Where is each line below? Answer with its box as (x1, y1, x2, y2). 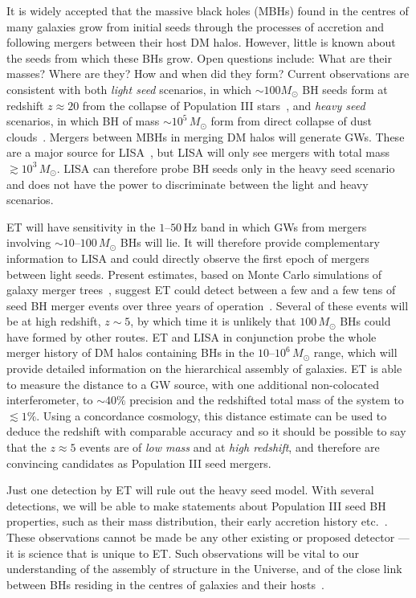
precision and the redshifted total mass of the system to (129, 391, 404, 408)
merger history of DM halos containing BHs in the (6, 344, 255, 361)
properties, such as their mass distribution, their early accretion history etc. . (6, 513, 388, 530)
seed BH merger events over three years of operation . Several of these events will (6, 297, 409, 313)
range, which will (313, 344, 398, 361)
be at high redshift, (6, 313, 101, 330)
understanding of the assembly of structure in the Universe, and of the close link (6, 560, 402, 577)
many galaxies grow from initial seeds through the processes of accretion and (6, 18, 385, 35)
